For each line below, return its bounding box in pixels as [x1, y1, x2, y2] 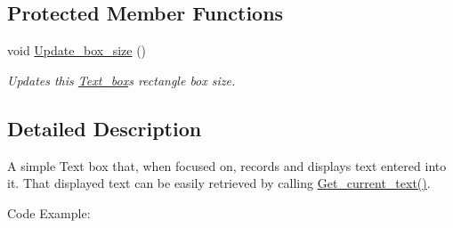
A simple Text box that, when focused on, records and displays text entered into [7, 156, 447, 175]
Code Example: [7, 203, 91, 222]
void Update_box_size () [7, 41, 147, 60]
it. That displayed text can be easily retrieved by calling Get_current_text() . [7, 174, 431, 192]
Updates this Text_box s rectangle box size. [7, 70, 236, 89]
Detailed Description [7, 114, 202, 142]
